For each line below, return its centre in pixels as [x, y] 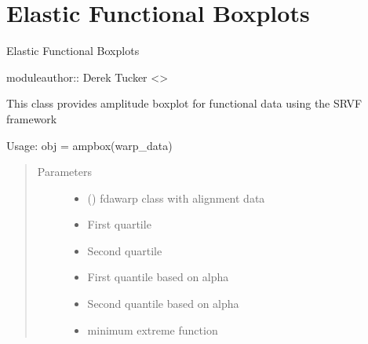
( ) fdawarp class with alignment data [176, 198]
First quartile [119, 224]
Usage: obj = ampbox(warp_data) [89, 145]
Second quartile [125, 250]
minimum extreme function [153, 329]
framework [32, 118]
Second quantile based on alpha [163, 304]
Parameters [64, 172]
